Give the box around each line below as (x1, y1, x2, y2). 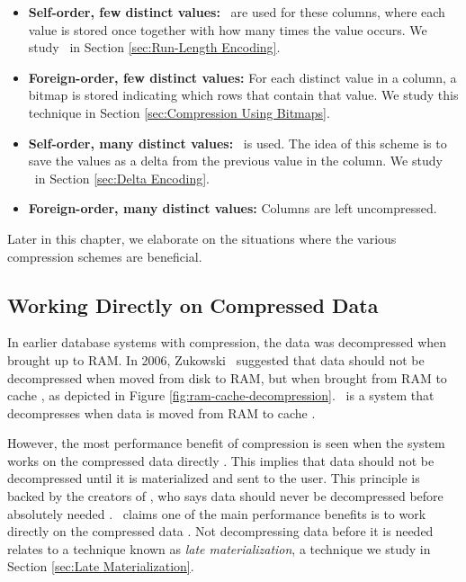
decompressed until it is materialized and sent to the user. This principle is (7, 469, 420, 488)
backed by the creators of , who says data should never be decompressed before (7, 487, 444, 506)
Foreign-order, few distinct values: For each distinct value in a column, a (28, 67, 457, 86)
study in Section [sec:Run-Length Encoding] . (28, 38, 281, 57)
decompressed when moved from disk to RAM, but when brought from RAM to (7, 368, 447, 387)
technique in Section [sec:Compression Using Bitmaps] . (28, 103, 330, 121)
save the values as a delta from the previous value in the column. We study (28, 151, 443, 170)
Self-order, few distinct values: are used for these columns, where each (28, 3, 445, 21)
